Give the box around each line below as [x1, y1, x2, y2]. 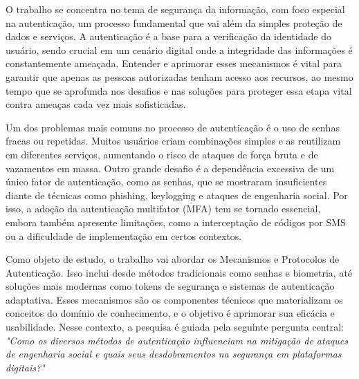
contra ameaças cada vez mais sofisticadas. [6, 97, 186, 111]
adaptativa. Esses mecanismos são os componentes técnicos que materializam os [6, 292, 343, 306]
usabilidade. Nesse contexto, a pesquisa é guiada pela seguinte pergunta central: [6, 320, 344, 334]
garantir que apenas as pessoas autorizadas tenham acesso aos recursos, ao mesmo [6, 69, 353, 84]
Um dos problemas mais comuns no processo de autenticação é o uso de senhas [6, 120, 340, 134]
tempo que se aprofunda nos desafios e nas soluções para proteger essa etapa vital [6, 83, 352, 98]
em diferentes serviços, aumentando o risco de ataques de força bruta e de [6, 147, 318, 161]
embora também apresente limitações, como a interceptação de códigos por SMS [6, 214, 346, 229]
